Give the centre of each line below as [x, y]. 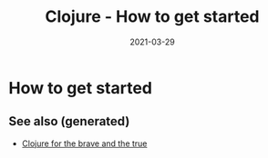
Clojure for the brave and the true [84, 143]
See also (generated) [69, 121]
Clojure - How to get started [152, 17]
